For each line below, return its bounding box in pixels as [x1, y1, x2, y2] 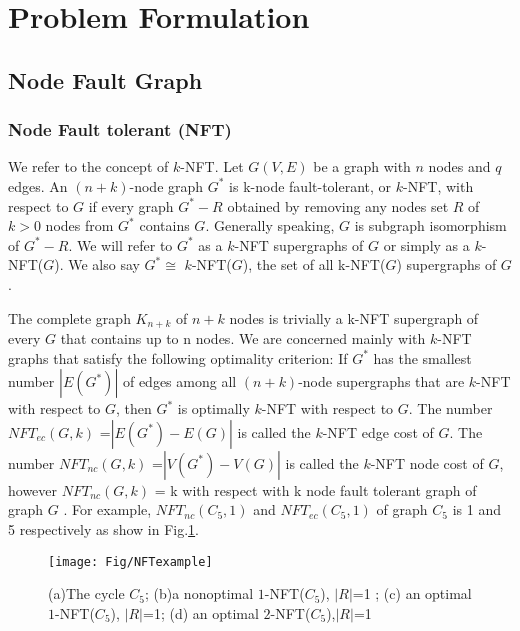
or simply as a [383, 234, 470, 255]
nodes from [45, 215, 114, 236]
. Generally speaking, [205, 215, 335, 236]
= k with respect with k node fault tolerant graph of [154, 479, 477, 500]
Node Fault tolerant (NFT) [8, 117, 232, 142]
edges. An [8, 175, 68, 196]
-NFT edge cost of [322, 421, 434, 442]
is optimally [177, 398, 250, 419]
